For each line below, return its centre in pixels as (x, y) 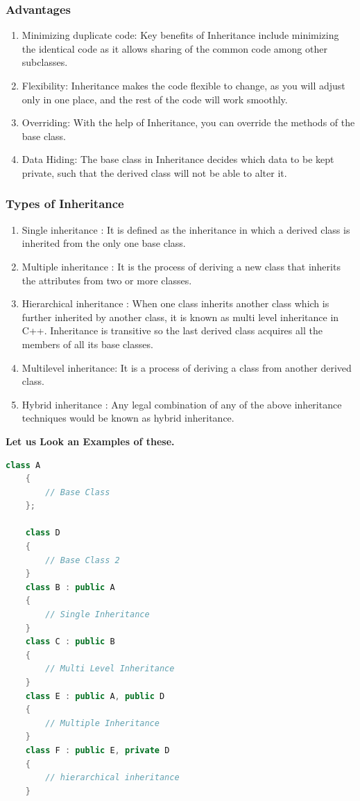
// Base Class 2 (83, 560)
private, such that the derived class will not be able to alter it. (154, 172)
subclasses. (45, 62)
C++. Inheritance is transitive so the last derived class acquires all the (172, 330)
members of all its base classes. (87, 344)
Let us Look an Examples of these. (90, 441)
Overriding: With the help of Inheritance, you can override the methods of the (188, 122)
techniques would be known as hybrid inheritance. (128, 418)
